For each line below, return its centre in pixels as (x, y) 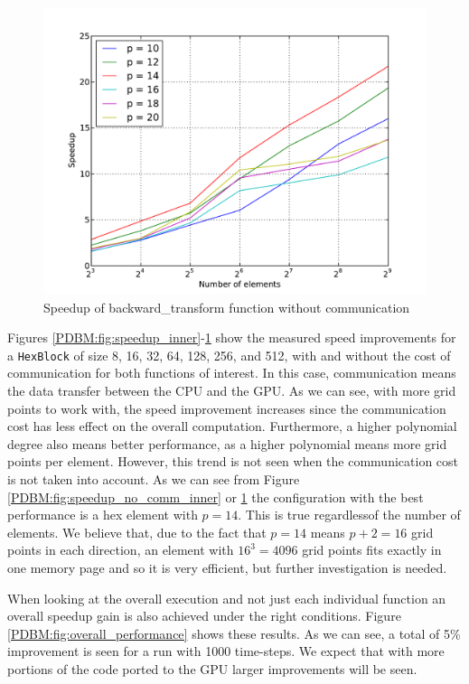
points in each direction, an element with (121, 550)
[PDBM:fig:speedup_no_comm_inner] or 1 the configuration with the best (216, 497)
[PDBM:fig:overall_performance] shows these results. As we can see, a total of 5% (234, 633)
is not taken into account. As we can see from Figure (154, 479)
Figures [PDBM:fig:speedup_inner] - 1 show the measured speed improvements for (232, 337)
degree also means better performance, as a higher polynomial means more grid (227, 443)
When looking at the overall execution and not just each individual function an (227, 598)
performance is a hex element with (103, 515)
